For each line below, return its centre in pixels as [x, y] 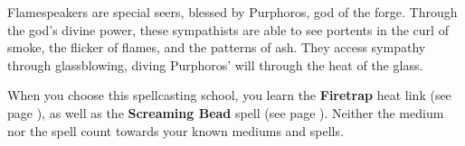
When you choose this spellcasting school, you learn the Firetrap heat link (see [229, 95]
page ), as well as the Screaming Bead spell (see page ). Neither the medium [226, 112]
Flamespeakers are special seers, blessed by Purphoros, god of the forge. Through [232, 12]
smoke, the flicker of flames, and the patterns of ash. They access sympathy [217, 47]
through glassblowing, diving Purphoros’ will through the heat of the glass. [215, 64]
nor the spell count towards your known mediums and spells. [176, 130]
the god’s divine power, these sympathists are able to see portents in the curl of [228, 29]
